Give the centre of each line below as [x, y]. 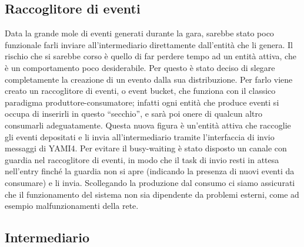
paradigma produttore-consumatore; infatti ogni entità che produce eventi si [142, 102]
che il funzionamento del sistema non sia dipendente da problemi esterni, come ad [152, 194]
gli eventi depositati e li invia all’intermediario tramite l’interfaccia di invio [140, 136]
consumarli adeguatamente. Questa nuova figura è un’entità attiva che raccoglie [148, 125]
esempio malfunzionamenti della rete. [72, 206]
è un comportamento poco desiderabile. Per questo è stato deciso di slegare [140, 67]
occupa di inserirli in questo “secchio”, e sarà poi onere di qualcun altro [134, 114]
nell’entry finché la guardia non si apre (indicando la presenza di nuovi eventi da [150, 171]
